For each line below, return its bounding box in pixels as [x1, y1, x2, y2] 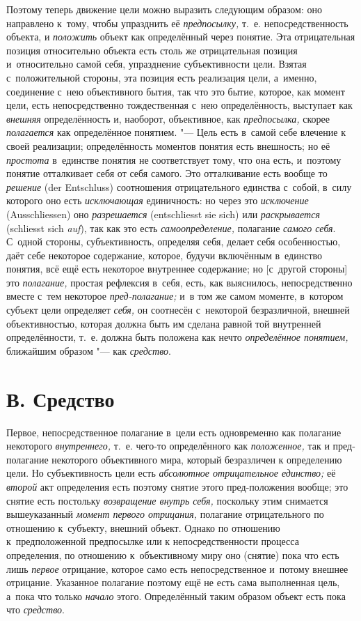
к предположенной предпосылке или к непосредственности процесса [6, 534, 299, 549]
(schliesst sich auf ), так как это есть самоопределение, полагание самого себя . [6, 220, 336, 235]
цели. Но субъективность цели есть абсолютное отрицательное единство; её [6, 466, 336, 480]
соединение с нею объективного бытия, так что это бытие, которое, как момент [6, 84, 345, 98]
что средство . [6, 602, 65, 617]
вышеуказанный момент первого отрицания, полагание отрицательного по [6, 507, 324, 521]
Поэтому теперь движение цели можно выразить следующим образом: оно [6, 2, 322, 16]
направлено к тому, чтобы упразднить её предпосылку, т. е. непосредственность [6, 15, 348, 30]
